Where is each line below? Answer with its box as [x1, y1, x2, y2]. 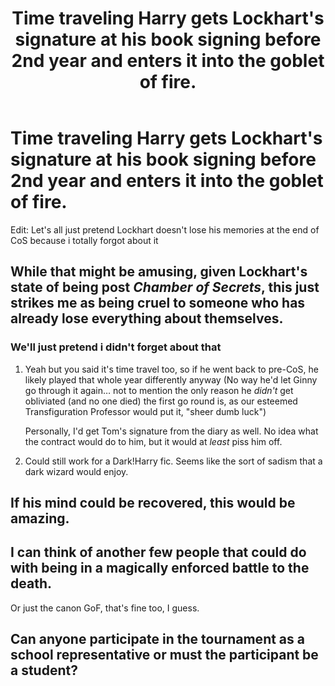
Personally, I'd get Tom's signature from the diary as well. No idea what [24, 425, 319, 437]
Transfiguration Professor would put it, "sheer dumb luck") [24, 405, 267, 417]
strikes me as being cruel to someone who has [10, 295, 306, 312]
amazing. [10, 510, 70, 527]
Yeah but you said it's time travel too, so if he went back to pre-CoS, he [24, 363, 319, 375]
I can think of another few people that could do [10, 544, 307, 561]
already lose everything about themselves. [10, 310, 284, 327]
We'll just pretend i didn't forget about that [10, 340, 222, 354]
